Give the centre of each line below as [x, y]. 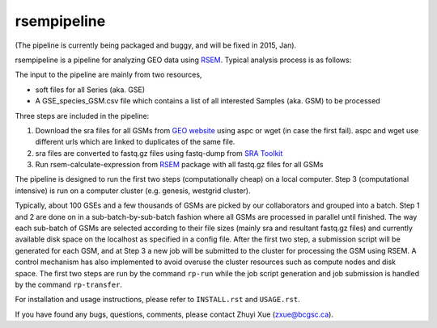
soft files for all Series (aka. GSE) [90, 90]
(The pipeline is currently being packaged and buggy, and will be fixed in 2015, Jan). [156, 45]
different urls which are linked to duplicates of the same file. [135, 142]
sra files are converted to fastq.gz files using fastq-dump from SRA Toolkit [159, 153]
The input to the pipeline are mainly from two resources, [108, 75]
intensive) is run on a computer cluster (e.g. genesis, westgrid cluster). [133, 191]
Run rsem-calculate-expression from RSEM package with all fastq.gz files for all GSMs [179, 165]
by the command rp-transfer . [69, 284]
